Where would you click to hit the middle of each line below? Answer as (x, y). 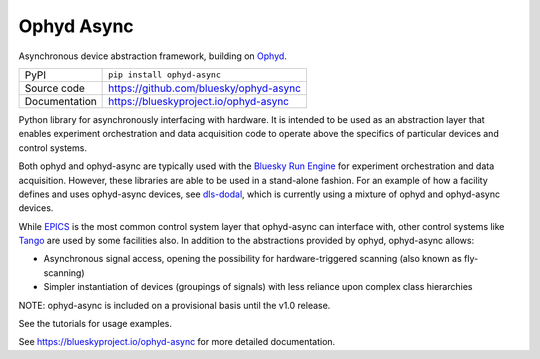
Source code (54, 88)
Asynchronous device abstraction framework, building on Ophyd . (152, 56)
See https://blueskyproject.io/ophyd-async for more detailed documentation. (177, 342)
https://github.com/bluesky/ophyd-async (205, 88)
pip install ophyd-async (165, 75)
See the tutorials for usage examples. (95, 324)
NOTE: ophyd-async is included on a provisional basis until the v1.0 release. (174, 305)
